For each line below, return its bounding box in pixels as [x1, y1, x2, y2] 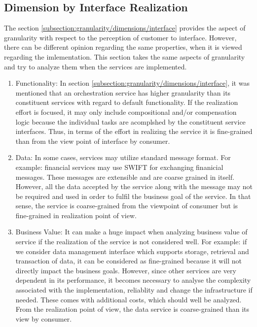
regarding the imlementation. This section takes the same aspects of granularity [4, 51, 245, 62]
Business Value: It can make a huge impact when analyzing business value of [15, 227, 248, 237]
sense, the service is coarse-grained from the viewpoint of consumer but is [15, 200, 238, 211]
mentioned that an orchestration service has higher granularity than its [15, 87, 231, 98]
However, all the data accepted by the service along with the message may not [15, 181, 253, 192]
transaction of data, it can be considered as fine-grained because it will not [15, 256, 242, 266]
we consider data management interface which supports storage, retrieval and [15, 246, 249, 256]
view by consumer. [15, 313, 72, 324]
